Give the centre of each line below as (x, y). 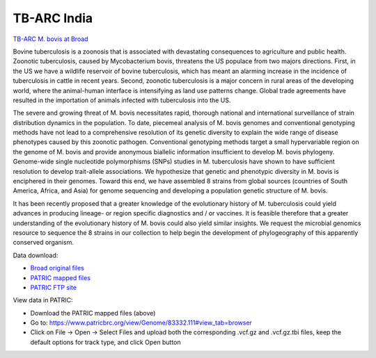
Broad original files (57, 268)
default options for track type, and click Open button (105, 342)
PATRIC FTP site (53, 287)
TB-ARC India (53, 18)
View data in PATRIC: (43, 300)
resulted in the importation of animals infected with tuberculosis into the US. (122, 100)
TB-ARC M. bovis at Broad (50, 39)
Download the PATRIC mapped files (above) (93, 313)
